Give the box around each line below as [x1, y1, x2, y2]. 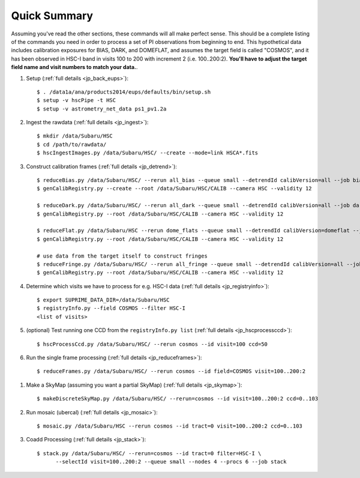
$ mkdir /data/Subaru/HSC [37, 133, 113, 139]
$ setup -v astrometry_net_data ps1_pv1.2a [37, 105, 167, 112]
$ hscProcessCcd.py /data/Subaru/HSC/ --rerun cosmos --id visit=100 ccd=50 [37, 340, 268, 348]
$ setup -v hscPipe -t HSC [37, 97, 116, 104]
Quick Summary [11, 9, 93, 22]
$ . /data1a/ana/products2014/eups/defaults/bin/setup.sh [37, 88, 211, 95]
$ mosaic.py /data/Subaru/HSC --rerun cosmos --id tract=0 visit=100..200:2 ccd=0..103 [37, 423, 303, 429]
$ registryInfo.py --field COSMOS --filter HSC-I [37, 305, 186, 312]
